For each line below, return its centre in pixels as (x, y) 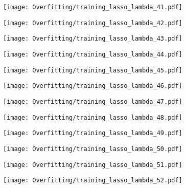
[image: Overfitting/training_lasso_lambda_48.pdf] (93, 117)
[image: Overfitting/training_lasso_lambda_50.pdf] (93, 149)
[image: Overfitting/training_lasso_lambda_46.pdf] (93, 86)
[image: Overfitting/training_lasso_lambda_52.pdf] (93, 181)
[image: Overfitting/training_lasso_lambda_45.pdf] (93, 70)
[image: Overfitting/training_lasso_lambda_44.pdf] (93, 54)
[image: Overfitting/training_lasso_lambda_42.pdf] (93, 23)
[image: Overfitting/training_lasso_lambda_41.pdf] (93, 7)
